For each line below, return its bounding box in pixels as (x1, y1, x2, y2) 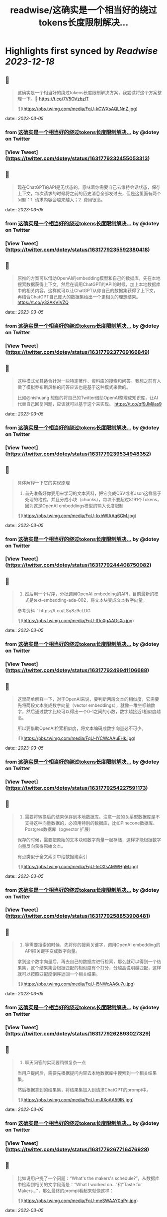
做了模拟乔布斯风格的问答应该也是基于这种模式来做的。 (17, 384, 131, 390)
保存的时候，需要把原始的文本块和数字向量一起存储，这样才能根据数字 (17, 836, 162, 842)
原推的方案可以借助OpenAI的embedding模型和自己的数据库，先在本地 (17, 275, 161, 281)
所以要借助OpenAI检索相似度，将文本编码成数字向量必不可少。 (17, 725, 146, 731)
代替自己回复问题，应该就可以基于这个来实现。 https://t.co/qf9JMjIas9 (17, 401, 162, 406)
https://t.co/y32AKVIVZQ (17, 299, 69, 305)
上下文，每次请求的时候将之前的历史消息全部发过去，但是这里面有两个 (17, 190, 162, 196)
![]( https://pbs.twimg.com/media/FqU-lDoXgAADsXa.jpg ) (17, 618, 134, 624)
